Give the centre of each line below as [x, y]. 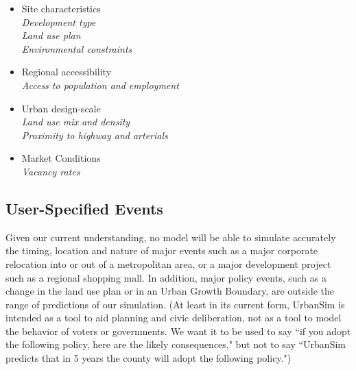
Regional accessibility [67, 72]
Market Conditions [61, 158]
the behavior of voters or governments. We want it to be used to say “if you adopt [178, 331]
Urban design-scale [61, 108]
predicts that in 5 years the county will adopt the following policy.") [149, 358]
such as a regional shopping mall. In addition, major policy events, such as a [166, 277]
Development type [59, 22]
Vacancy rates [51, 171]
